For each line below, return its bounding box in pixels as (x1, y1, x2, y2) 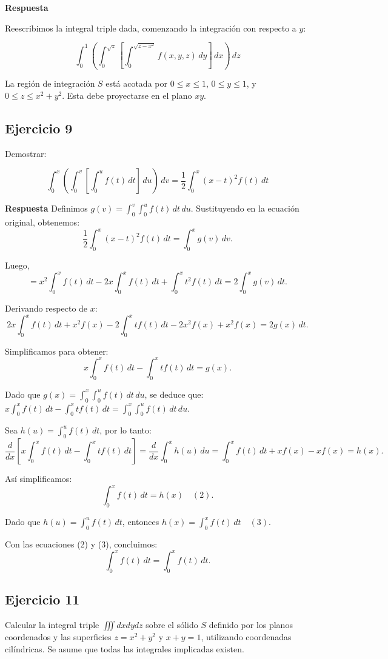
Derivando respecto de (5, 302, 88, 314)
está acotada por (105, 77, 167, 90)
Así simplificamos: (5, 472, 72, 485)
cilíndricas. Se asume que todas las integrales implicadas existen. (5, 642, 244, 655)
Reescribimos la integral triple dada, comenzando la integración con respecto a (5, 21, 296, 34)
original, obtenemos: (5, 216, 80, 229)
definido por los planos (209, 618, 293, 631)
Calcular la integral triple (5, 618, 99, 631)
